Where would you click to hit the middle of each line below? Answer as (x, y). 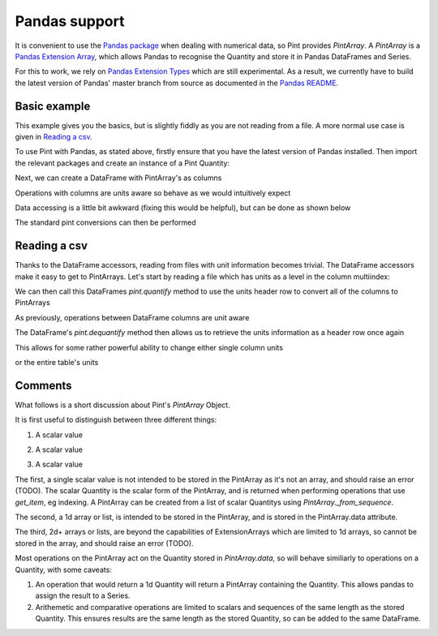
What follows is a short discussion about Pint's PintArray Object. (122, 405)
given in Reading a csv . (54, 137)
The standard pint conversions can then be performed (105, 222)
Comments (43, 385)
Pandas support (70, 21)
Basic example (53, 106)
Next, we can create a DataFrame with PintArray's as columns (118, 178)
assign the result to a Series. (83, 595)
